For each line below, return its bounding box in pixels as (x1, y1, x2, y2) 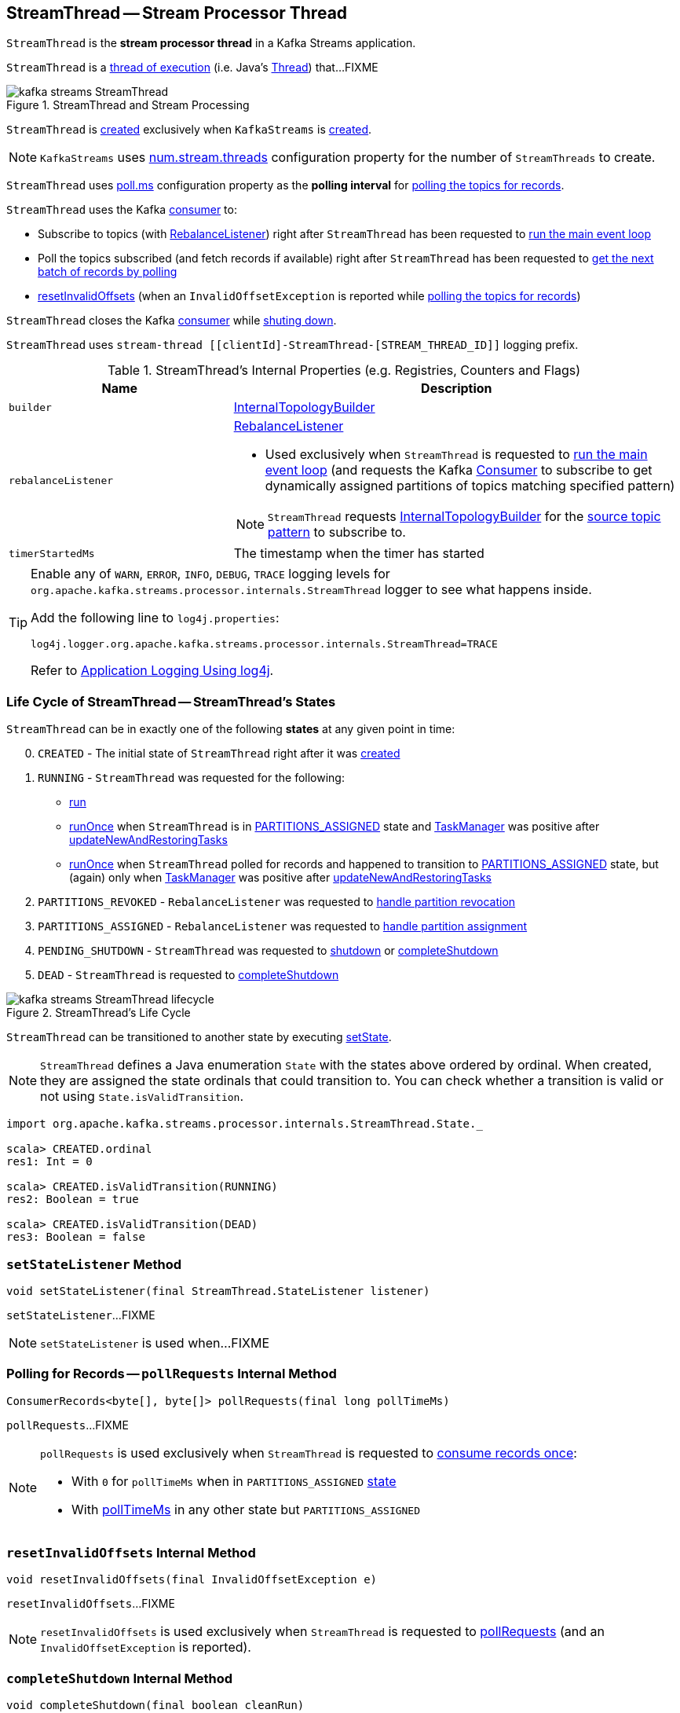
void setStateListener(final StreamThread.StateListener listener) (6, 1284, 430, 1297)
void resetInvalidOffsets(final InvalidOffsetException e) (6, 1573, 378, 1586)
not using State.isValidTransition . (40, 1088, 244, 1105)
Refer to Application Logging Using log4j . (31, 662, 274, 679)
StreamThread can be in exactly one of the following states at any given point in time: (6, 722, 455, 736)
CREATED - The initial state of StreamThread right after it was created (38, 746, 400, 761)
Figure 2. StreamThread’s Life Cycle (6, 1006, 191, 1020)
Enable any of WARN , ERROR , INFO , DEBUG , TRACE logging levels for (31, 566, 390, 582)
